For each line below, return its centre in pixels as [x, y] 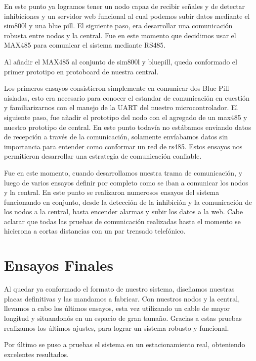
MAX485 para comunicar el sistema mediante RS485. [85, 45]
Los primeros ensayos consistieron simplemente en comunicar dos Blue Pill [117, 88]
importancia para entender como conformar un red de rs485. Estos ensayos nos [123, 146]
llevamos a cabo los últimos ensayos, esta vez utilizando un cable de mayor [117, 308]
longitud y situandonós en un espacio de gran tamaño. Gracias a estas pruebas [123, 318]
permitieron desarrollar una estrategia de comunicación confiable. [103, 156]
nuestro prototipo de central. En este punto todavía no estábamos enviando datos [128, 127]
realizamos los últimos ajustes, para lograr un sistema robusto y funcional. [117, 328]
